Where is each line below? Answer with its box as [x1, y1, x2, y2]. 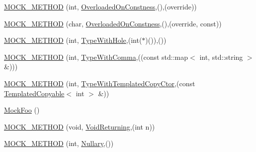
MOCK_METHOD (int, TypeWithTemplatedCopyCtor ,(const [4, 78, 195, 88]
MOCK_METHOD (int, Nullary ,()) [4, 138, 114, 149]
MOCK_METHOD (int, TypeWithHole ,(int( [4, 35, 142, 45]
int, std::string [199, 51, 243, 62]
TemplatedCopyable [4, 88, 65, 98]
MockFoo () [4, 105, 40, 115]
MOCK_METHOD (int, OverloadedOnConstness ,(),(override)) [4, 1, 197, 11]
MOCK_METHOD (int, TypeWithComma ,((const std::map [4, 51, 188, 62]
